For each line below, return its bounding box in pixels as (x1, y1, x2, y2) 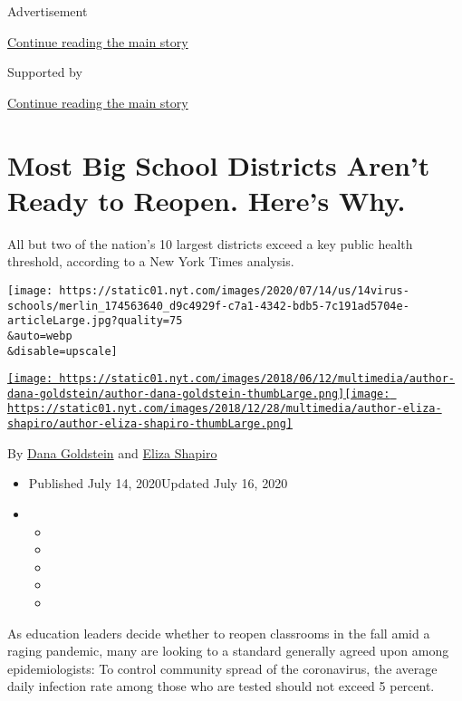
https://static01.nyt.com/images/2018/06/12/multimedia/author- (59, 372, 455, 386)
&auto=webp (7, 329, 72, 342)
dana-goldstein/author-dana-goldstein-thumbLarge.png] (7, 387, 345, 400)
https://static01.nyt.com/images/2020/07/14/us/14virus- (59, 283, 409, 297)
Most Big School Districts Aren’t (7, 146, 430, 183)
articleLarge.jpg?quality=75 (7, 314, 183, 328)
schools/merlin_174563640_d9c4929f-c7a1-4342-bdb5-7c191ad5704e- (7, 299, 409, 312)
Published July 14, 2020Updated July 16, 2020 (28, 474, 288, 493)
